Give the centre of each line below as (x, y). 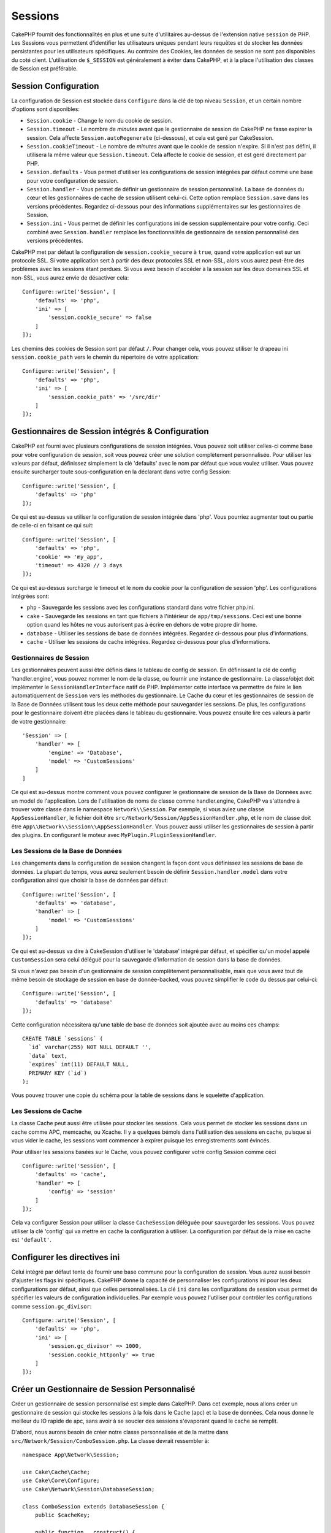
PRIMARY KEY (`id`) (58, 1073)
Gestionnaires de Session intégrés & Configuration (110, 431)
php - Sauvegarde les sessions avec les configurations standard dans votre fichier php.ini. (141, 608)
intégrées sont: (30, 596)
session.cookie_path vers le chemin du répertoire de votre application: (105, 357)
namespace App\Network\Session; (71, 1455)
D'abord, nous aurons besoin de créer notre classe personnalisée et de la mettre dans (120, 1432)
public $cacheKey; (63, 1515)
